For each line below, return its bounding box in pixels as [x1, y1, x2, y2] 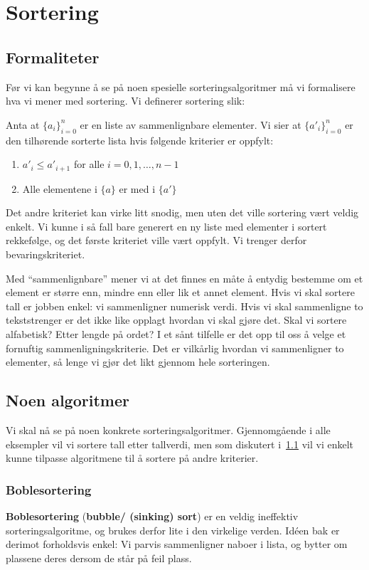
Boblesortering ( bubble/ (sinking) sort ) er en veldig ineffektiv [6, 508, 299, 523]
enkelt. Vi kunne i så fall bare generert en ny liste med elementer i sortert [6, 218, 327, 233]
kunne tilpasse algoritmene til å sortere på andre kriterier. [6, 450, 259, 465]
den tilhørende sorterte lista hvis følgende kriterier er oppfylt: [6, 132, 274, 147]
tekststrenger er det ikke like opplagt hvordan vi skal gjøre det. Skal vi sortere [6, 312, 347, 327]
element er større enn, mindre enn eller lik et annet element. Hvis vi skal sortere [6, 285, 355, 300]
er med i [119, 181, 156, 196]
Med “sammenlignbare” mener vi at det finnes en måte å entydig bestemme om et [6, 270, 363, 285]
